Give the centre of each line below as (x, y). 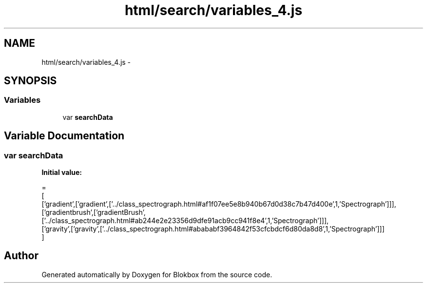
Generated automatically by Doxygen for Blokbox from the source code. (157, 274)
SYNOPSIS (30, 81)
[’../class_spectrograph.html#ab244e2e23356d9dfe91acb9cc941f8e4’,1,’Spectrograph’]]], (185, 221)
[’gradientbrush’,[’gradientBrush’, (94, 212)
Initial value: (62, 172)
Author (21, 256)
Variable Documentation (64, 136)
